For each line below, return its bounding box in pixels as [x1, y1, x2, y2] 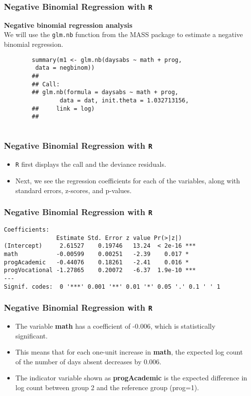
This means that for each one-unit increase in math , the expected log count [15, 347, 243, 357]
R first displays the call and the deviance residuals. [15, 159, 166, 169]
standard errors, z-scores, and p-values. [15, 185, 132, 195]
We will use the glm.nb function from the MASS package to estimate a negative [4, 29, 243, 40]
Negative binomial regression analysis [4, 20, 133, 30]
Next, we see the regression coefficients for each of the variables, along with [15, 175, 240, 185]
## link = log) [32, 105, 95, 112]
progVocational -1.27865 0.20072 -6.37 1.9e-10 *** [4, 267, 196, 274]
